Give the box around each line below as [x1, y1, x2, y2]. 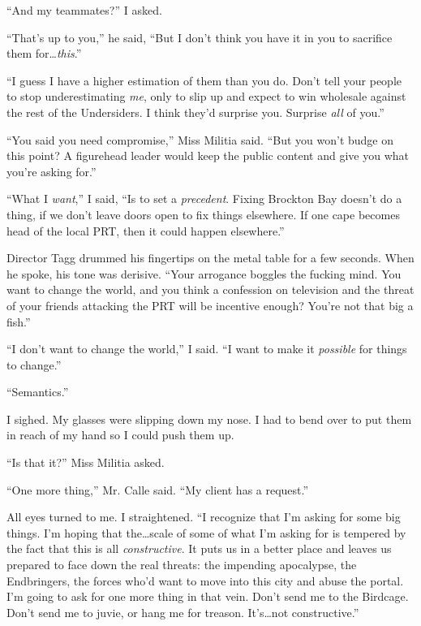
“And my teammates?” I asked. [6, 2, 162, 18]
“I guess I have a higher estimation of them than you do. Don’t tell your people [6, 71, 402, 89]
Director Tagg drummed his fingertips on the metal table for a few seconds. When [6, 249, 415, 266]
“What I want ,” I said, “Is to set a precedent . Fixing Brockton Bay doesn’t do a [6, 190, 402, 207]
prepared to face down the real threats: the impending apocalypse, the [6, 556, 357, 573]
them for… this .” [6, 45, 82, 62]
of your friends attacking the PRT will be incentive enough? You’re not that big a [6, 296, 414, 313]
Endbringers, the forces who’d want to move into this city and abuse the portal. [6, 572, 404, 589]
